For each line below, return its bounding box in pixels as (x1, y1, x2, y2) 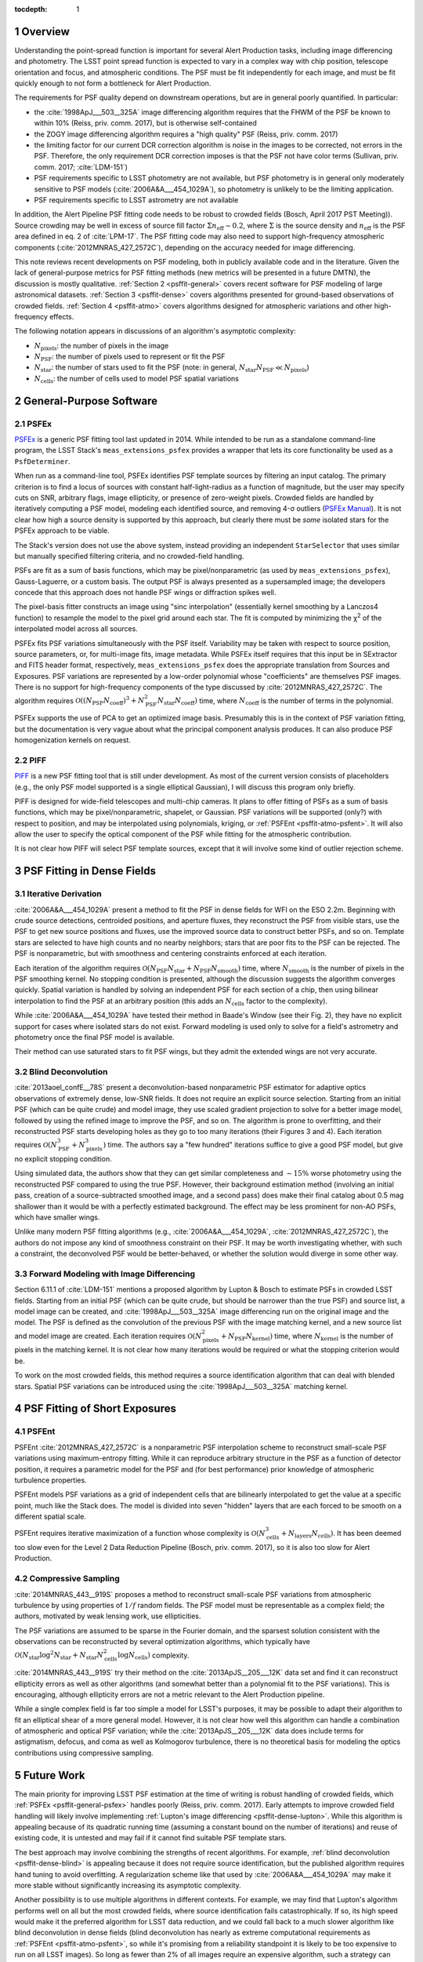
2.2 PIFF (14, 754, 47, 765)
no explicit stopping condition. (14, 1154, 113, 1163)
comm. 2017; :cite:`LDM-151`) (34, 162, 128, 172)
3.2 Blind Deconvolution (14, 1067, 108, 1078)
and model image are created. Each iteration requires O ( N (14, 1331, 202, 1340)
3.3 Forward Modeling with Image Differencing (14, 1268, 196, 1279)
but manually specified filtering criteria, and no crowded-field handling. (14, 551, 244, 560)
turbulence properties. (14, 1475, 87, 1485)
